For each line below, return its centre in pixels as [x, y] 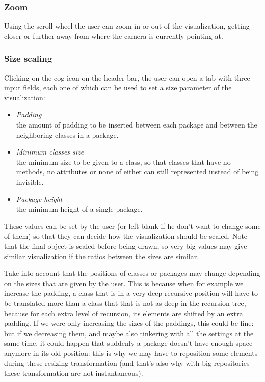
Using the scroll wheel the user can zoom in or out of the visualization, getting [127, 26]
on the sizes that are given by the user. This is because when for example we [124, 283]
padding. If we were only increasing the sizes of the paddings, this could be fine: [129, 323]
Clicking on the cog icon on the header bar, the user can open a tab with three [127, 77]
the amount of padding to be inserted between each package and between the [137, 124]
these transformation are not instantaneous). [74, 373]
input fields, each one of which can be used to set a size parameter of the [118, 87]
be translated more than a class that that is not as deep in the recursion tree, [125, 303]
